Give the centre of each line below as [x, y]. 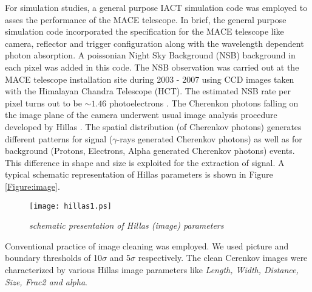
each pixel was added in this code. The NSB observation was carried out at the [152, 67]
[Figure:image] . [32, 186]
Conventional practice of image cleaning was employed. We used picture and [147, 245]
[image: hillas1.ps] [71, 206]
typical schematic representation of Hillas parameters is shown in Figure [139, 174]
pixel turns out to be [43, 103]
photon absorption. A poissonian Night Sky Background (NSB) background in [150, 55]
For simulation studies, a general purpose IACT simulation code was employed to [156, 7]
